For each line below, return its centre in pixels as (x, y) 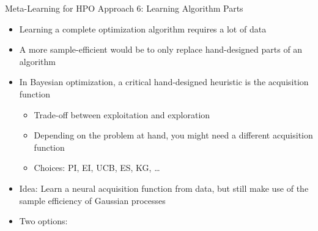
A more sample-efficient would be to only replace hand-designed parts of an (161, 49)
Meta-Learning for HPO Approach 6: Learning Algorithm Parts (124, 8)
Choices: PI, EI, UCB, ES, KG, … (97, 168)
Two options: (43, 221)
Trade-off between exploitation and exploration (122, 114)
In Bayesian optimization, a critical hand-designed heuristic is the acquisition (164, 82)
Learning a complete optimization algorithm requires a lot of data (143, 28)
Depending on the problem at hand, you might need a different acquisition (173, 135)
